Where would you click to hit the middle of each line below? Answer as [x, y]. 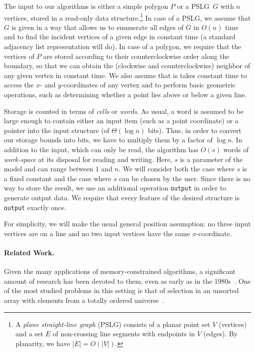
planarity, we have [43, 343]
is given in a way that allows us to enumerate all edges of [97, 27]
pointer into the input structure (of [57, 130]
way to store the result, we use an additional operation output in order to [115, 188]
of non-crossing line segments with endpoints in [124, 334]
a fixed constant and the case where [58, 178]
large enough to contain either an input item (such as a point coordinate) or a [121, 121]
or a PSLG [193, 6]
